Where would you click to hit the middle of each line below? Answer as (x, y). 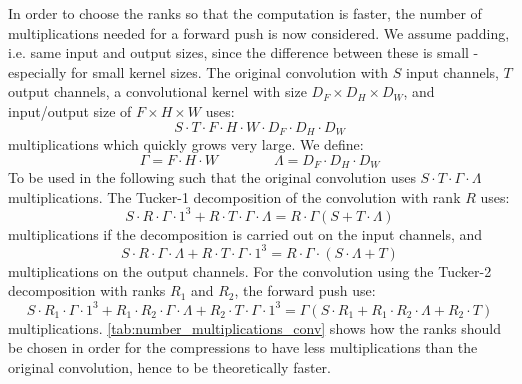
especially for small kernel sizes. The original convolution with (198, 71)
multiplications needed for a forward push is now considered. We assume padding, (259, 32)
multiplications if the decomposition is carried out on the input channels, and (245, 233)
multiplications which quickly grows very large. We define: (186, 144)
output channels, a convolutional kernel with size (157, 91)
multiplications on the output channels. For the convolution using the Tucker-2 (250, 270)
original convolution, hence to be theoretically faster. (169, 366)
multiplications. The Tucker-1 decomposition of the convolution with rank (234, 196)
